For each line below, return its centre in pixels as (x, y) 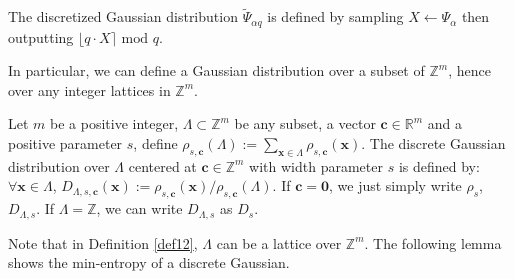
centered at (162, 165)
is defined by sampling (335, 16)
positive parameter (65, 143)
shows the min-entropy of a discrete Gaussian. (149, 262)
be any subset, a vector (305, 123)
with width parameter (316, 165)
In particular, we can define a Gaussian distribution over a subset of (216, 70)
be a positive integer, (114, 123)
